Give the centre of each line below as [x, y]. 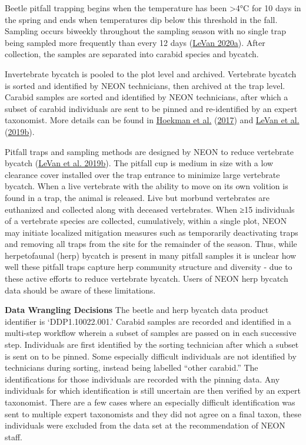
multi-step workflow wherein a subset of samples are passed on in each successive [151, 333]
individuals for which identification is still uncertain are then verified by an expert [153, 390]
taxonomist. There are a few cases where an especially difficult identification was [150, 402]
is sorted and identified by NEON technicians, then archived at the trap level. [145, 85]
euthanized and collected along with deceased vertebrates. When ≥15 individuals [150, 209]
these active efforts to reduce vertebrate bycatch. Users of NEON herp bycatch [147, 278]
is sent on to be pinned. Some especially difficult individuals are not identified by [151, 356]
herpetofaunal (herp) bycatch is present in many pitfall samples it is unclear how [151, 255]
